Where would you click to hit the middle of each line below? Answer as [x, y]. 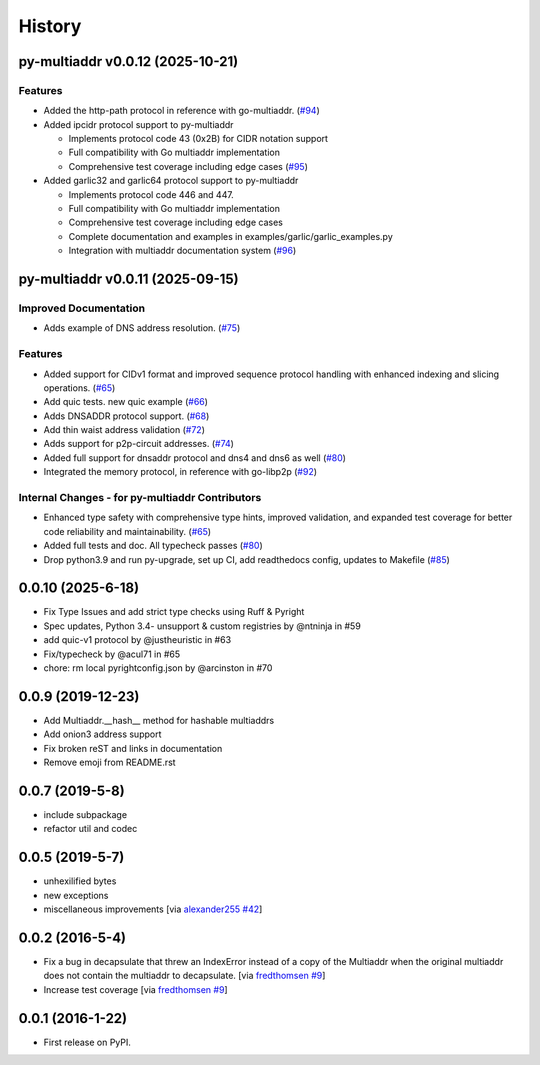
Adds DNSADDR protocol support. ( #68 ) [126, 416]
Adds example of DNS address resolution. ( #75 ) [142, 328]
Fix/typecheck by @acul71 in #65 [112, 654]
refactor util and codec [90, 829]
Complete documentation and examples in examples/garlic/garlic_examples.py [231, 236]
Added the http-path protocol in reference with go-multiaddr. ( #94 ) [181, 111]
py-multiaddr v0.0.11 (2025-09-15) [128, 279]
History [50, 26]
